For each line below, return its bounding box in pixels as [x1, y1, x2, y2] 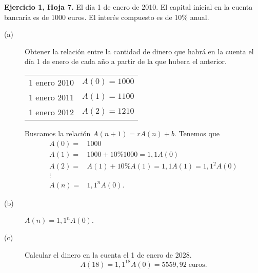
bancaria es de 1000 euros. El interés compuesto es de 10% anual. [4, 11, 209, 22]
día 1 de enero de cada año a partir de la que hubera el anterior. [25, 56, 227, 67]
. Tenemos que [174, 128, 220, 138]
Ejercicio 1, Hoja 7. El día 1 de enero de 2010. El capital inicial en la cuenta [4, 2, 253, 12]
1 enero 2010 [29, 76, 74, 88]
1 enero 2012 [29, 106, 74, 118]
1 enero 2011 [29, 91, 74, 103]
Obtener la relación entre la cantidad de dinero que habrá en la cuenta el [25, 46, 254, 56]
